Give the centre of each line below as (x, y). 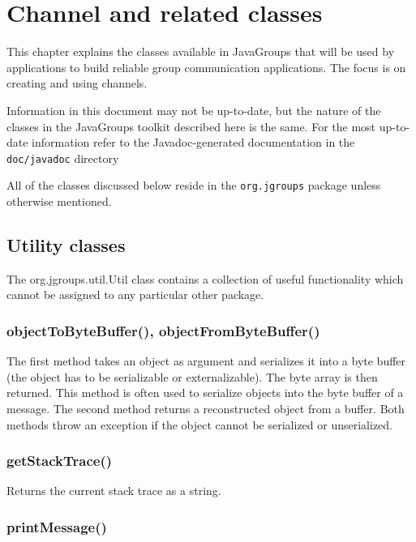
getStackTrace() (60, 461)
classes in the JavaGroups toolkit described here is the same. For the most (191, 126)
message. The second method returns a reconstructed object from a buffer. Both (206, 409)
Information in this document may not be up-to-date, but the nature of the (194, 110)
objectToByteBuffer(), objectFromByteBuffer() (163, 330)
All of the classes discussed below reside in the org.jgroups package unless (194, 185)
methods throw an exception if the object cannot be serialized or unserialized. (199, 424)
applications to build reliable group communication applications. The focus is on (206, 67)
